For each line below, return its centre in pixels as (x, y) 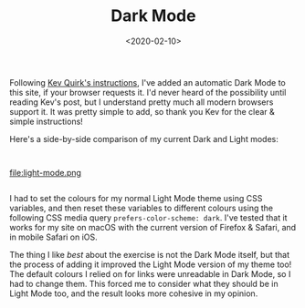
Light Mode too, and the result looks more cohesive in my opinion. (134, 293)
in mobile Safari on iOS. (53, 237)
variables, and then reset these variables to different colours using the (142, 208)
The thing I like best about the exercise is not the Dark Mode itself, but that (150, 254)
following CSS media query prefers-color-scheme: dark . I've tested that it (148, 217)
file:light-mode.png (46, 172)
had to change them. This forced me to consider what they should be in (144, 283)
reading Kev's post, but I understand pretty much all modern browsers (142, 102)
